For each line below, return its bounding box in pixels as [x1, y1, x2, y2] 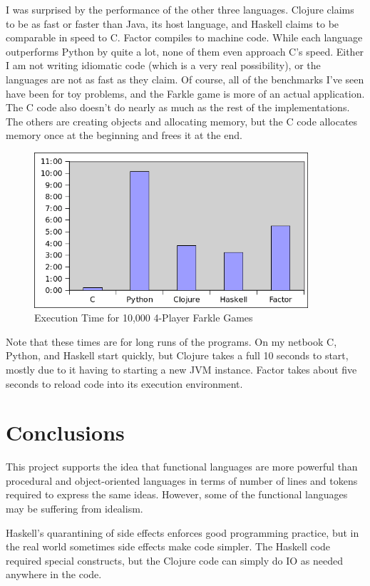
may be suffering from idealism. [6, 501, 143, 515]
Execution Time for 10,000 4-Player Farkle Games [34, 310, 253, 325]
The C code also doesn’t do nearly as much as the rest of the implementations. [6, 100, 350, 115]
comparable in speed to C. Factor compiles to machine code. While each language [6, 30, 363, 45]
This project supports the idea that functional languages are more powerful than [6, 459, 358, 474]
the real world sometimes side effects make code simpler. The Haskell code [6, 539, 331, 554]
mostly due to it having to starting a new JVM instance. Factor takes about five [6, 361, 357, 376]
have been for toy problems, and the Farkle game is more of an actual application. [6, 86, 365, 101]
